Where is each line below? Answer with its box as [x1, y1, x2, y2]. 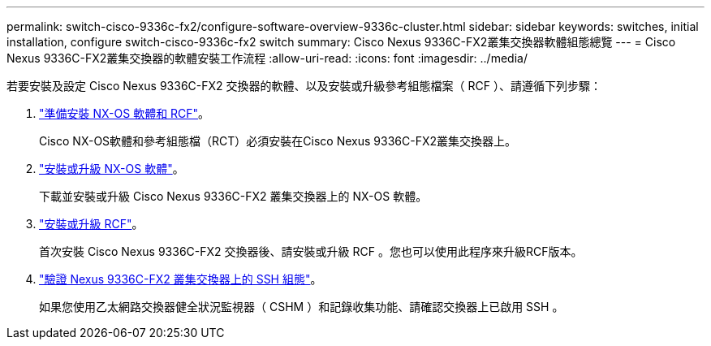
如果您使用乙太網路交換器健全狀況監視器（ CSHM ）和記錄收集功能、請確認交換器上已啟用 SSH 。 [39, 300, 564, 314]
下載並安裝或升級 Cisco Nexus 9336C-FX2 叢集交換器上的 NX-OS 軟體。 [39, 189, 428, 203]
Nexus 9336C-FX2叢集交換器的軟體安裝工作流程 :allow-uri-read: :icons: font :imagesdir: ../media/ [6, 51, 528, 65]
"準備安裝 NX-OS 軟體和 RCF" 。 [39, 106, 210, 120]
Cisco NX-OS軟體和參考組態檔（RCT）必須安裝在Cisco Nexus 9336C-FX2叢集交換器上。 [39, 134, 517, 148]
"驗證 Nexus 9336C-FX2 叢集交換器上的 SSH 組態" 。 [39, 272, 322, 286]
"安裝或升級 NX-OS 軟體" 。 [39, 162, 184, 175]
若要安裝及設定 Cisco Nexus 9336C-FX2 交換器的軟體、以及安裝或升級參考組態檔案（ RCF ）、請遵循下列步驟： [6, 79, 601, 93]
